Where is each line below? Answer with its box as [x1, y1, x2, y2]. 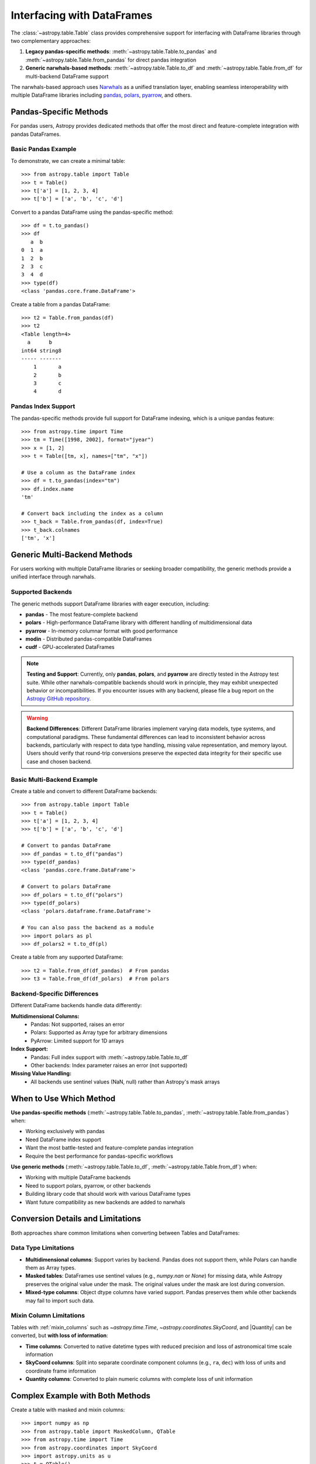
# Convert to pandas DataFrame [21, 842, 111, 849]
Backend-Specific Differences [11, 990, 99, 998]
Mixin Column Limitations [11, 1312, 85, 1320]
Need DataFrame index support [25, 1136, 102, 1143]
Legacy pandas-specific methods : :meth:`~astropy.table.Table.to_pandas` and [25, 48, 217, 55]
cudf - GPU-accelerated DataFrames [25, 644, 115, 651]
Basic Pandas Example [11, 145, 77, 153]
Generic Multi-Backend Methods [11, 549, 133, 559]
